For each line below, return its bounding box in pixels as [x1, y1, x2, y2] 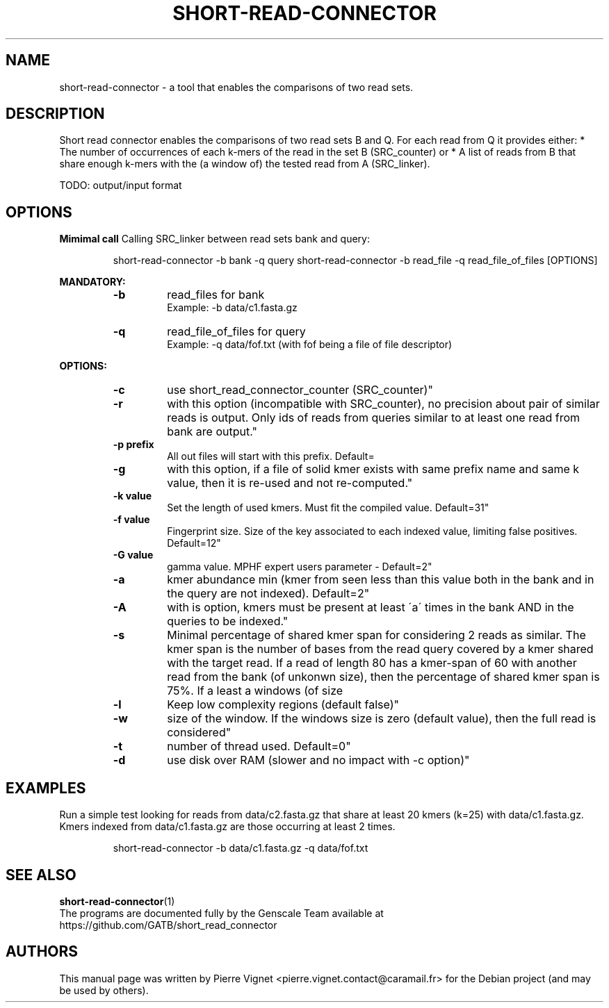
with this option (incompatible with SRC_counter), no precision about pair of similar [167, 397, 600, 411]
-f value [113, 513, 150, 526]
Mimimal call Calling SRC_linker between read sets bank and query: [59, 233, 371, 245]
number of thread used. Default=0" [167, 739, 351, 754]
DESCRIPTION [6, 105, 105, 123]
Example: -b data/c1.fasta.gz [167, 301, 298, 314]
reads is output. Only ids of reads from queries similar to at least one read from [167, 411, 580, 425]
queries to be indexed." [167, 614, 289, 629]
